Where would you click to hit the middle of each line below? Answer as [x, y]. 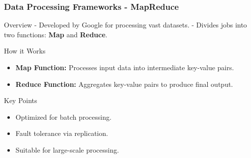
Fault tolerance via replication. [62, 133]
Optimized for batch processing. [63, 117]
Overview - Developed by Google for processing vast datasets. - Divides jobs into [125, 25]
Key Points [21, 100]
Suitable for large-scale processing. [67, 149]
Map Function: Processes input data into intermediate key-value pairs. [125, 67]
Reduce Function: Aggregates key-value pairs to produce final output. [124, 84]
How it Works [25, 51]
